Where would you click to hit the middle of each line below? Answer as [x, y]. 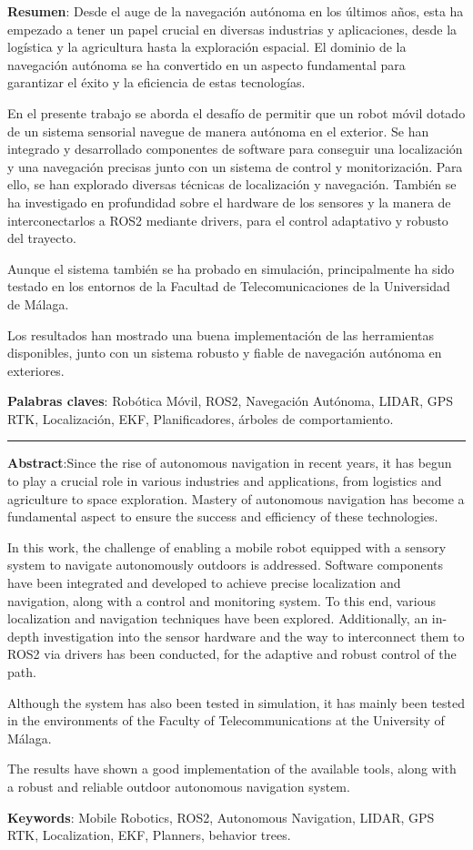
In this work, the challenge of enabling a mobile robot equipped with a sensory [227, 546]
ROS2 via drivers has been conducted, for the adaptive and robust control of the [232, 654]
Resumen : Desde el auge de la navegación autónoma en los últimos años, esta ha [236, 11]
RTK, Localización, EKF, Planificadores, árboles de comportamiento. [201, 418]
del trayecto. [42, 238]
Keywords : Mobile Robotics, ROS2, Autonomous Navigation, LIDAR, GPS [221, 817]
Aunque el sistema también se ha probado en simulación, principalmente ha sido [231, 268]
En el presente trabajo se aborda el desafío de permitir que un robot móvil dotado [236, 112]
